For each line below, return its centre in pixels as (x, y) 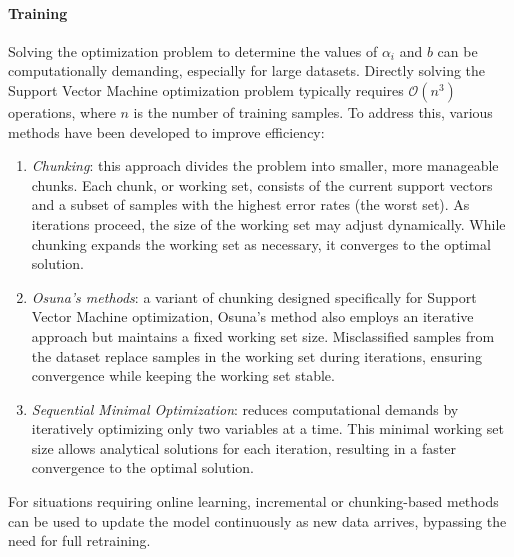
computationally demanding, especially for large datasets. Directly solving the (247, 70)
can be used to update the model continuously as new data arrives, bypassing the (257, 520)
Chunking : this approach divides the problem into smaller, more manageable (265, 165)
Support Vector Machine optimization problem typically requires (206, 89)
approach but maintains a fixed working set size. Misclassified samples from (263, 335)
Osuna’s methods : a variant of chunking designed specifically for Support (254, 296)
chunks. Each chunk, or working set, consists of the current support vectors (262, 184)
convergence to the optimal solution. (142, 467)
